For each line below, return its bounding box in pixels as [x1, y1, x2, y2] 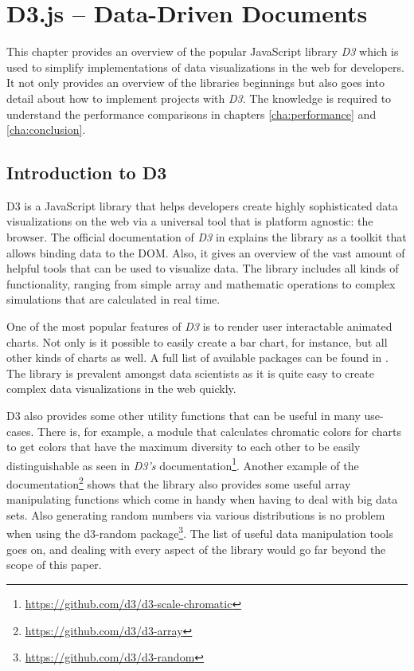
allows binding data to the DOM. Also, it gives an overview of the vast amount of [6, 244, 405, 261]
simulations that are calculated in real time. [6, 291, 221, 308]
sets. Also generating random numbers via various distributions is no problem [6, 506, 385, 523]
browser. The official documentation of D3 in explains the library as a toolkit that [6, 229, 407, 245]
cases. [6, 422, 34, 439]
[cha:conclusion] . [6, 121, 86, 138]
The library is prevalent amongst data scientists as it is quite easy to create [6, 364, 374, 381]
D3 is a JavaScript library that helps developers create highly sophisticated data [6, 197, 398, 214]
